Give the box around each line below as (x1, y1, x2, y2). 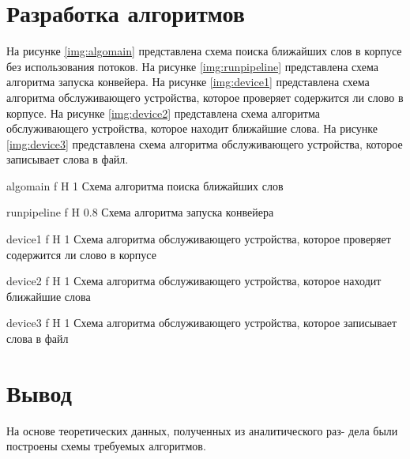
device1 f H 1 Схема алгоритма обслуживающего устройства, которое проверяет (6, 231, 391, 247)
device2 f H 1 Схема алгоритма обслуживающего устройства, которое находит (6, 273, 382, 289)
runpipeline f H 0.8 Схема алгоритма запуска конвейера (6, 204, 274, 220)
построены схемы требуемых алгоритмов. (6, 438, 206, 454)
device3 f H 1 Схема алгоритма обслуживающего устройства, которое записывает (6, 314, 397, 331)
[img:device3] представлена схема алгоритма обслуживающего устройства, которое (6, 135, 403, 152)
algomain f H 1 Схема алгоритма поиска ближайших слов (6, 177, 284, 194)
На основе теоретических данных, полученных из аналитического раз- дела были (6, 422, 398, 438)
